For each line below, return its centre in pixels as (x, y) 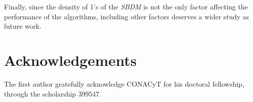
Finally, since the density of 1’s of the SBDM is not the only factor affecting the (126, 6)
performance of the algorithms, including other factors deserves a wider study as (126, 16)
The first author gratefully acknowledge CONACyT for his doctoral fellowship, (124, 83)
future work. (23, 26)
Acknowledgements (70, 60)
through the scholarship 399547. (53, 93)
